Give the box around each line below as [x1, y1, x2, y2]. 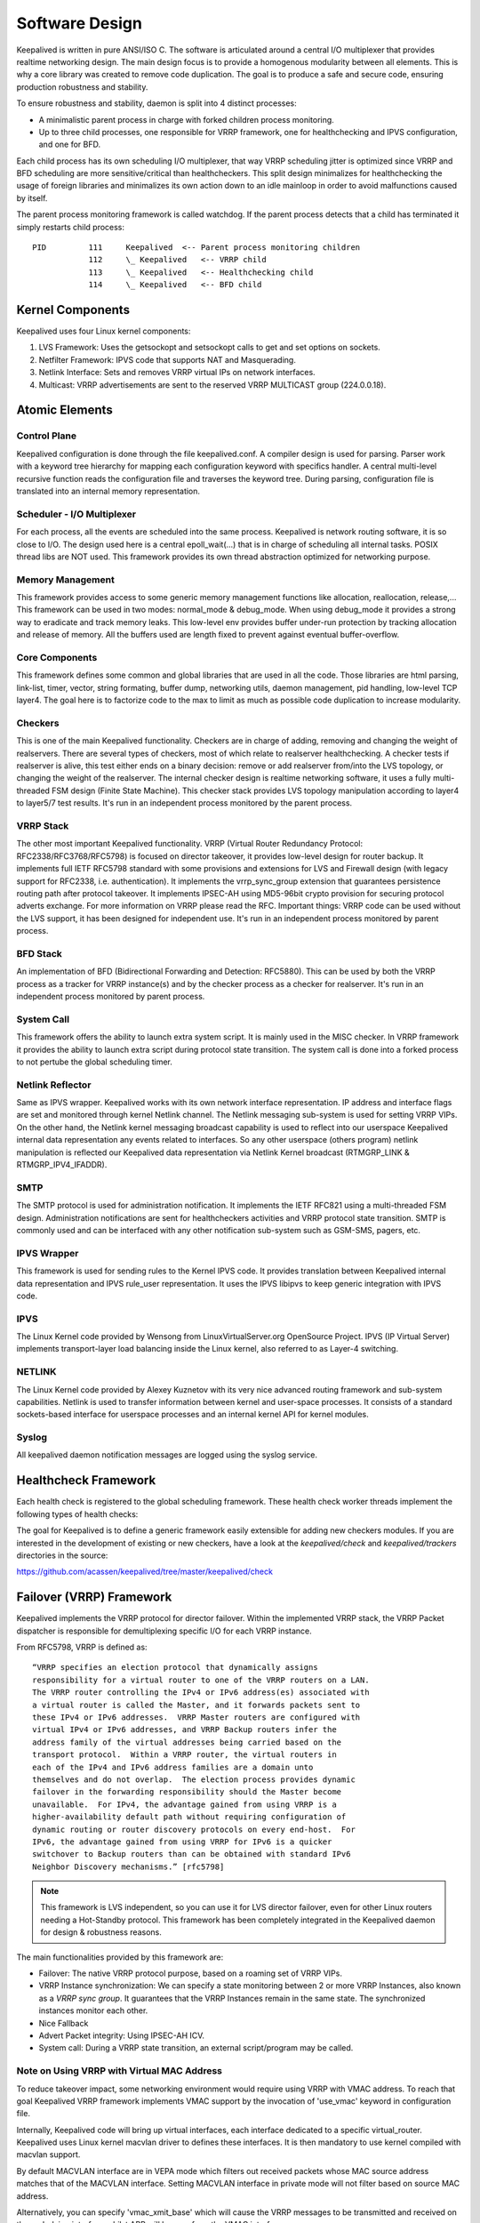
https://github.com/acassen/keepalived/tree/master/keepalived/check [16, 1566, 273, 1577]
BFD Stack [16, 947, 62, 959]
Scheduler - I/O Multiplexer [16, 508, 137, 520]
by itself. [16, 192, 48, 204]
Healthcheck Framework [16, 1473, 156, 1489]
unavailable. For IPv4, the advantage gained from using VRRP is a [32, 1799, 337, 1810]
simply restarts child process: [16, 221, 124, 232]
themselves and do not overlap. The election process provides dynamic [32, 1774, 356, 1785]
